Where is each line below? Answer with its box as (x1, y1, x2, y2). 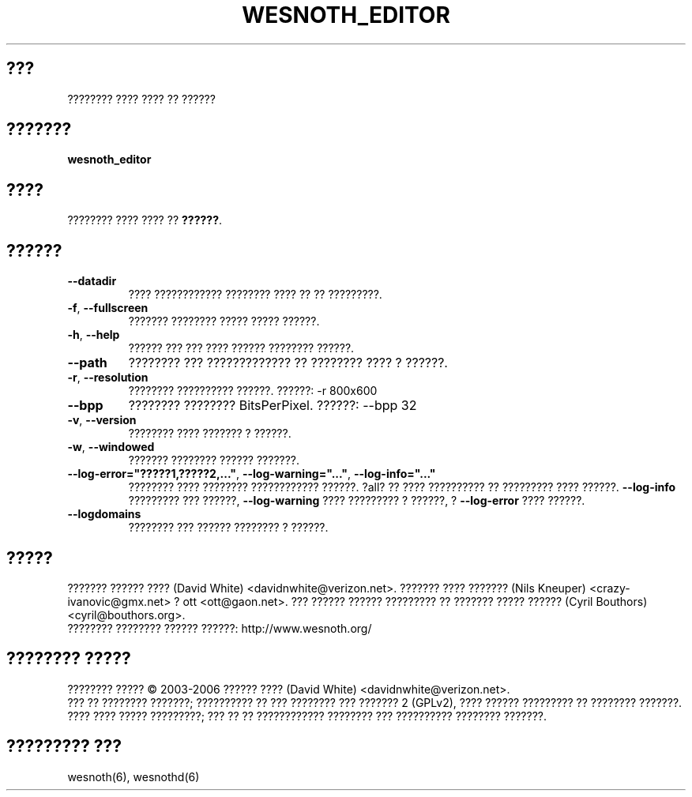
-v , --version (67, 413, 137, 427)
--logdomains (67, 507, 141, 521)
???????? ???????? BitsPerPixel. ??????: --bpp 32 (128, 397, 417, 414)
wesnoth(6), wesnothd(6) (67, 769, 200, 784)
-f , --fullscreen (67, 301, 149, 315)
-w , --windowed (67, 440, 155, 454)
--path (67, 355, 107, 371)
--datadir (67, 274, 117, 288)
